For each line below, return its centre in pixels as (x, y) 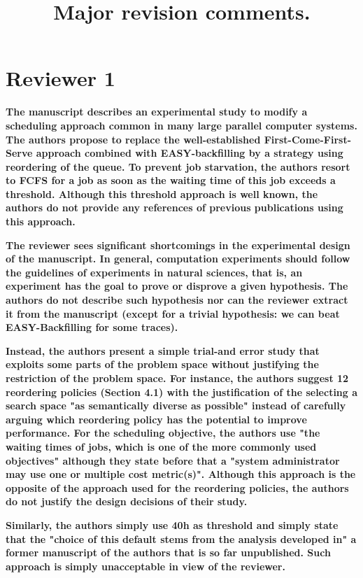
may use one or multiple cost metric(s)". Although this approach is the (181, 474)
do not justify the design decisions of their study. (127, 501)
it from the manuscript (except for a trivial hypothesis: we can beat (173, 313)
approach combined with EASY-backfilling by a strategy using (190, 153)
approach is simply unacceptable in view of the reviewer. (145, 566)
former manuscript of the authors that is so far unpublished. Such (168, 552)
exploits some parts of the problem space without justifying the (162, 364)
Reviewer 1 (60, 78)
